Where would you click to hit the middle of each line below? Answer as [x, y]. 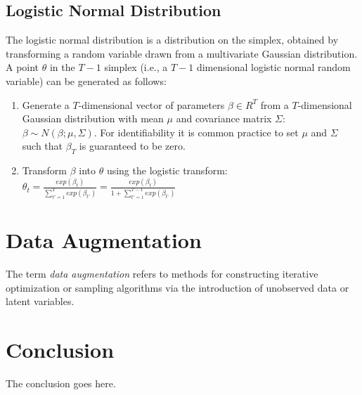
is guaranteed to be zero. [132, 146]
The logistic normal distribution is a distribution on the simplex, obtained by [172, 40]
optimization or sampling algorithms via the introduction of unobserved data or [177, 287]
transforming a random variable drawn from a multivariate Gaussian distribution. [182, 53]
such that [43, 146]
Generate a [46, 104]
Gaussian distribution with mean [93, 118]
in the [62, 67]
